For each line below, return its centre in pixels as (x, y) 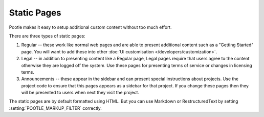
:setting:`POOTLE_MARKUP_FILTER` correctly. (55, 108)
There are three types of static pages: (47, 36)
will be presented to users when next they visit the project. (80, 93)
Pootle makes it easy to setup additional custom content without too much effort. (90, 27)
